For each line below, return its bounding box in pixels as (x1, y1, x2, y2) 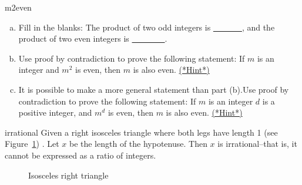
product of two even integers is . (18, 32, 167, 45)
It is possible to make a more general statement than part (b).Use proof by (18, 83, 289, 95)
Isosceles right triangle (28, 169, 109, 181)
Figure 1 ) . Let (5, 137, 59, 150)
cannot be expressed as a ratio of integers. (5, 149, 156, 161)
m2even (5, 1, 32, 13)
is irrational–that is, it (217, 137, 297, 150)
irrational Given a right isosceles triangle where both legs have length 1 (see (5, 126, 278, 138)
